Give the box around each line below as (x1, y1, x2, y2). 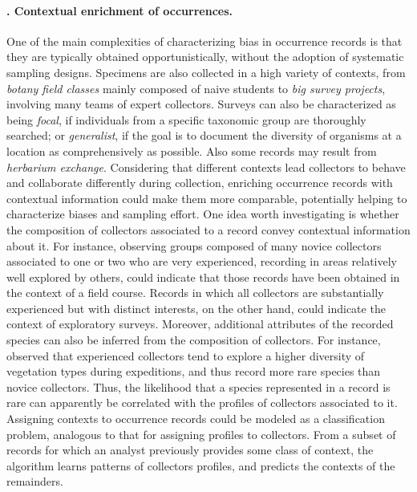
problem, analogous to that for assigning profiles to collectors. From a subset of (6, 425, 396, 442)
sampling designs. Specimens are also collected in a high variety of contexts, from (6, 63, 406, 80)
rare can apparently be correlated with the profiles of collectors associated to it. (6, 394, 398, 411)
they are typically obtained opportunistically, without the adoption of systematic (6, 48, 404, 65)
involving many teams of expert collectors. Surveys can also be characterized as (6, 96, 396, 112)
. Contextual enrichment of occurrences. (6, 2, 233, 18)
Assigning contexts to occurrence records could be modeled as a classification (6, 410, 385, 427)
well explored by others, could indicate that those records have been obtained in (6, 268, 400, 285)
